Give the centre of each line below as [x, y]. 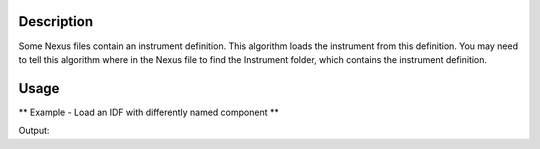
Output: [34, 131]
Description [56, 21]
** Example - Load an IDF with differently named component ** [148, 112]
